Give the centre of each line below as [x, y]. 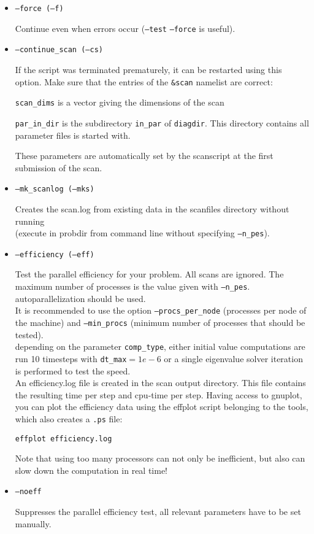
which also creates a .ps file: [69, 418]
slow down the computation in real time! [91, 470]
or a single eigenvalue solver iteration [233, 358]
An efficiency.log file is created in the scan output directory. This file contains [160, 383]
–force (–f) [39, 9]
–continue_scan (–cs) [59, 50]
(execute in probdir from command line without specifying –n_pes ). [142, 233]
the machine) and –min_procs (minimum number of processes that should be [160, 322]
